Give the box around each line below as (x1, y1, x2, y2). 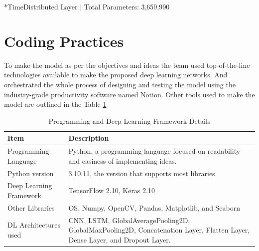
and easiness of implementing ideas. (68, 155, 177, 166)
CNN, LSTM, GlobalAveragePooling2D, (68, 215, 190, 225)
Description (68, 133, 109, 143)
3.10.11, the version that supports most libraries (68, 168, 215, 178)
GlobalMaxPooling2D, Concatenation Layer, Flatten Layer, (68, 225, 250, 235)
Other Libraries (7, 202, 55, 213)
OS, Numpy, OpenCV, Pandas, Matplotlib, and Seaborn (68, 202, 241, 213)
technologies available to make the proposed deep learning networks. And (4, 69, 228, 80)
